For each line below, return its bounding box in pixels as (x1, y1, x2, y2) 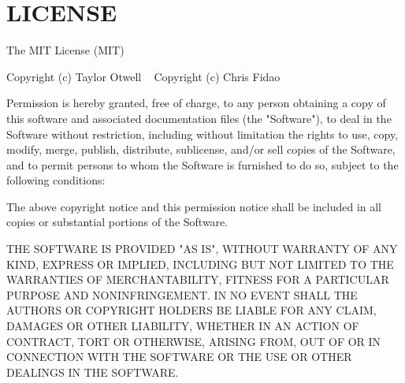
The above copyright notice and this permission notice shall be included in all (6, 198, 382, 214)
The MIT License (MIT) (6, 42, 124, 58)
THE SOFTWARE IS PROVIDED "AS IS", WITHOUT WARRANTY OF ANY (6, 240, 398, 257)
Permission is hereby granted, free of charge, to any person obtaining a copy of (6, 95, 386, 111)
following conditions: (6, 172, 106, 188)
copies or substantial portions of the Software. (6, 214, 229, 230)
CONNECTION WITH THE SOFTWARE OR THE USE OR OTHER (6, 348, 352, 365)
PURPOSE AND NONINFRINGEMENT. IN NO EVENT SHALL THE (6, 286, 358, 303)
